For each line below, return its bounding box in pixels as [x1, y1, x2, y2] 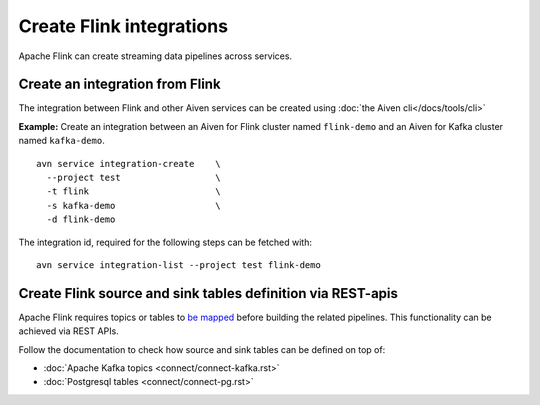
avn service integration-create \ [36, 158, 222, 169]
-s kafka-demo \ [46, 200, 222, 211]
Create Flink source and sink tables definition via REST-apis [18, 285, 399, 302]
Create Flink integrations [18, 15, 229, 37]
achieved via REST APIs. [18, 325, 119, 337]
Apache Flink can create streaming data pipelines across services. [18, 50, 293, 62]
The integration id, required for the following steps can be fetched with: [18, 236, 312, 248]
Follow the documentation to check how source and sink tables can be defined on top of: [18, 343, 386, 355]
